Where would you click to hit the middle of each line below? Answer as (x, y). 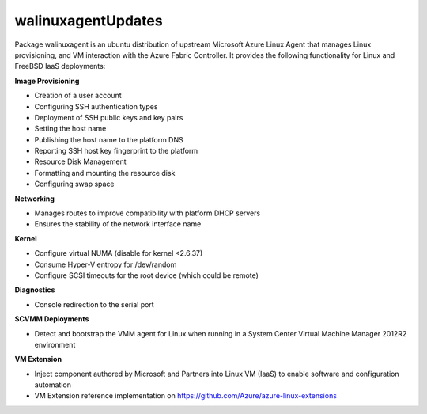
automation (53, 385)
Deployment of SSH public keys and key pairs (109, 117)
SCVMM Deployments (52, 319)
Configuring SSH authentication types (96, 106)
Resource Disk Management (80, 161)
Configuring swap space (74, 184)
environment (55, 344)
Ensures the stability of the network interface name (118, 224)
